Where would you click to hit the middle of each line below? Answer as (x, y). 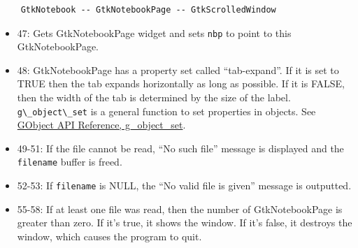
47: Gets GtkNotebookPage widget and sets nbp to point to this (154, 32)
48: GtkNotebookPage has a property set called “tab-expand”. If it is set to (178, 70)
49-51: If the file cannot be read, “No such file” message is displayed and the (180, 148)
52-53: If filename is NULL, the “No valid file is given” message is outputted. (184, 185)
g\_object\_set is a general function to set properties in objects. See (166, 111)
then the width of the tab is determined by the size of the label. (154, 97)
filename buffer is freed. (70, 162)
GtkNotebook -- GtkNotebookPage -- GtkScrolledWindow (148, 10)
